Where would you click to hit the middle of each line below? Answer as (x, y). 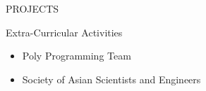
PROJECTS (32, 8)
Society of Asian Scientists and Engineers (111, 79)
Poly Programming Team (77, 56)
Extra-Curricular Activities (64, 32)
